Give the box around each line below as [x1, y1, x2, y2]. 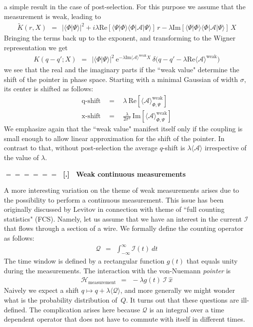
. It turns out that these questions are [126, 295, 239, 305]
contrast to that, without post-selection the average [4, 143, 157, 153]
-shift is [162, 143, 185, 153]
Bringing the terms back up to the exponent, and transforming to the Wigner [4, 33, 236, 43]
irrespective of [204, 143, 247, 153]
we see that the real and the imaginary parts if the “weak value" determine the [4, 64, 239, 75]
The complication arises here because [29, 304, 140, 314]
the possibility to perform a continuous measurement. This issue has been [4, 194, 224, 204]
